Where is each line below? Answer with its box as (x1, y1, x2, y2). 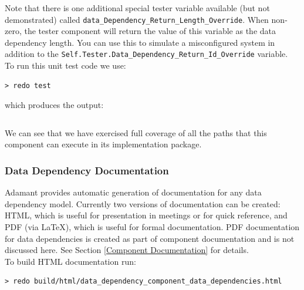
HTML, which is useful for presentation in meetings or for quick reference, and (5, 209, 288, 221)
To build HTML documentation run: (5, 255, 136, 267)
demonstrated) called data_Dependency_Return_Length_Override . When (5, 13, 269, 25)
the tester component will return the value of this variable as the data (24, 25, 276, 37)
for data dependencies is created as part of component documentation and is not (5, 232, 295, 244)
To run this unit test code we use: (5, 59, 126, 72)
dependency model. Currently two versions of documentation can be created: (5, 197, 281, 210)
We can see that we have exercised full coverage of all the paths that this (5, 126, 267, 139)
